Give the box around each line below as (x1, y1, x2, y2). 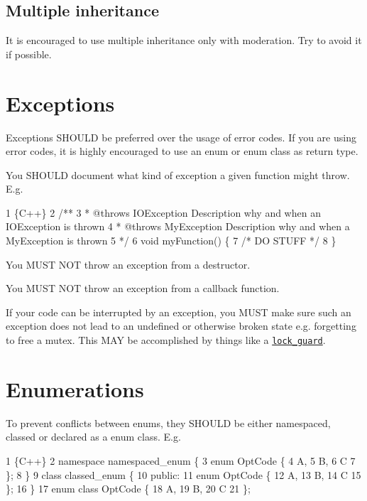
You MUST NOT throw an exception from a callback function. (6, 281, 280, 296)
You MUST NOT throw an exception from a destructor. (6, 257, 251, 271)
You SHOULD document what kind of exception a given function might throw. (6, 167, 350, 182)
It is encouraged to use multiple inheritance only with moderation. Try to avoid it (6, 33, 362, 48)
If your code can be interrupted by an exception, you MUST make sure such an (6, 304, 351, 319)
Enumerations (6, 374, 144, 403)
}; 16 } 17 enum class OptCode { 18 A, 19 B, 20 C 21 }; (6, 481, 251, 496)
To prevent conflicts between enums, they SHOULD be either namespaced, (6, 415, 331, 430)
